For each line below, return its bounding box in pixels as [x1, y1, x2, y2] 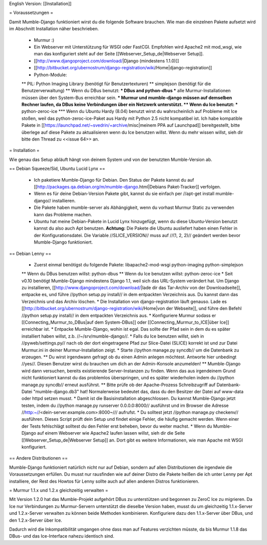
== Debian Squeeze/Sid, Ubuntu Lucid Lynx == [9, 166, 106, 172]
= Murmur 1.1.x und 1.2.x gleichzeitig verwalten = [9, 488, 108, 493]
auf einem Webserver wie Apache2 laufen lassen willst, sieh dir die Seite [37, 430, 185, 436]
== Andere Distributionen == [9, 455, 68, 461]
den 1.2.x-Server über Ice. [9, 517, 62, 523]
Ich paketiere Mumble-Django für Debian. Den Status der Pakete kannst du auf [34, 177, 194, 183]
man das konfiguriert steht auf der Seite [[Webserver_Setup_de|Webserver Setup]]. [34, 51, 204, 57]
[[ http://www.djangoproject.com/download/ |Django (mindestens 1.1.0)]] [34, 57, 179, 64]
